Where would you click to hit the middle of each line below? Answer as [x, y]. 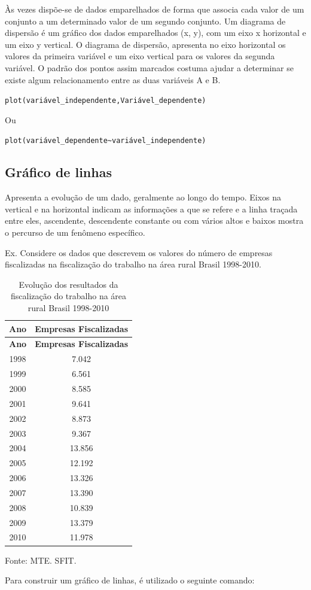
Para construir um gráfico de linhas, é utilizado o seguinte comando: [130, 580]
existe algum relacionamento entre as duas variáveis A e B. [113, 79]
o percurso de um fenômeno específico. [75, 232]
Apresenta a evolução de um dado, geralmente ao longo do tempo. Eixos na [143, 197]
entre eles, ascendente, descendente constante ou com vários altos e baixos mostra [154, 221]
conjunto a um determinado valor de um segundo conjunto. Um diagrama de [145, 21]
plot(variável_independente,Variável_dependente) [106, 101]
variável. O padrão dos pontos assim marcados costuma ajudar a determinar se [149, 67]
